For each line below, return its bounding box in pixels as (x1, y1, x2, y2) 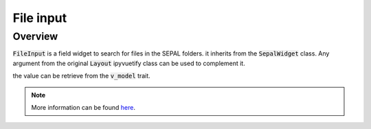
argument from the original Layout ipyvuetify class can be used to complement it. (12, 59, 245, 67)
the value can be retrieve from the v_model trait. (12, 72, 150, 80)
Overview (12, 30, 58, 43)
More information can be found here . (31, 103, 135, 111)
